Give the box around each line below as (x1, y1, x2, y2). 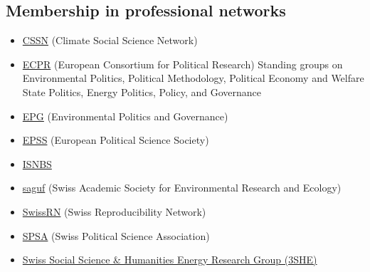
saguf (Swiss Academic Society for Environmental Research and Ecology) (22, 180, 342, 195)
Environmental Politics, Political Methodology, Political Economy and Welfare (22, 70, 364, 85)
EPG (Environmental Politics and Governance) (22, 108, 228, 123)
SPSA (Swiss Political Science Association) (22, 228, 210, 243)
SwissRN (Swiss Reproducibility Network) (22, 204, 206, 219)
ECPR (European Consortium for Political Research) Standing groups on (22, 56, 343, 71)
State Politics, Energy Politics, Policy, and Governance (22, 84, 261, 99)
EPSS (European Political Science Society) (22, 132, 209, 147)
